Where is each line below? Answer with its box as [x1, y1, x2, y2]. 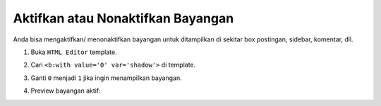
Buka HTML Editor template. [30, 48, 117, 56]
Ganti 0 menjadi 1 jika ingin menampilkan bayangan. [30, 74, 183, 82]
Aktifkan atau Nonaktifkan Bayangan [13, 11, 234, 26]
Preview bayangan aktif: [30, 86, 102, 95]
